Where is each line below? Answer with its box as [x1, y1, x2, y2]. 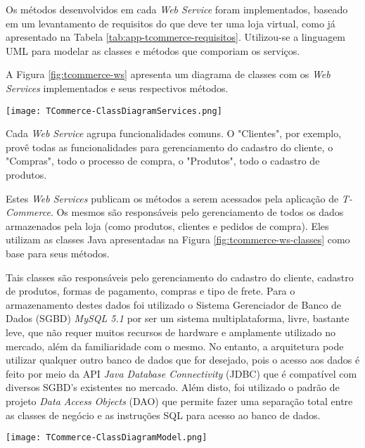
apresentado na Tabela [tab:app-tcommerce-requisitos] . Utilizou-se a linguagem [6, 30, 346, 44]
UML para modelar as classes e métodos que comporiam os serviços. [6, 43, 300, 58]
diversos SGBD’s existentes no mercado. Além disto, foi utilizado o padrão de [6, 380, 340, 395]
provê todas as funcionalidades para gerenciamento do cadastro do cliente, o [6, 139, 333, 154]
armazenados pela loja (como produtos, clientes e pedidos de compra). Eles [6, 218, 329, 233]
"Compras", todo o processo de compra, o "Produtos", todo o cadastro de [6, 153, 320, 168]
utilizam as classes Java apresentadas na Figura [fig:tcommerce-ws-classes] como [6, 232, 350, 247]
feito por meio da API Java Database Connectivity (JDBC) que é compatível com [6, 366, 357, 380]
